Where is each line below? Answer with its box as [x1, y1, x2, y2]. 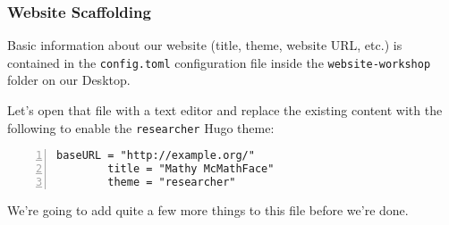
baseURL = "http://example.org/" [56, 149, 255, 162]
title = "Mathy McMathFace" [107, 162, 275, 176]
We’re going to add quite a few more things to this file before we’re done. [7, 200, 409, 219]
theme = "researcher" [107, 176, 236, 189]
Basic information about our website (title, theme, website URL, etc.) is [7, 36, 402, 54]
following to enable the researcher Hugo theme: [7, 118, 275, 137]
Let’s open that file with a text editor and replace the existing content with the [7, 101, 443, 120]
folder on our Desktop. [7, 71, 131, 89]
